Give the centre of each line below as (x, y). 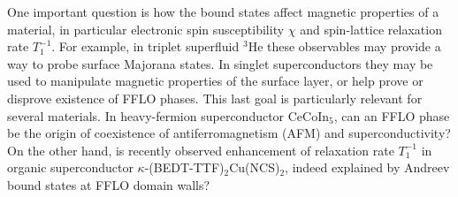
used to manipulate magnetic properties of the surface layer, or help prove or (215, 81)
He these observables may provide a (344, 46)
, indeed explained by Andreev (367, 167)
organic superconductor (70, 167)
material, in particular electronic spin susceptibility (146, 29)
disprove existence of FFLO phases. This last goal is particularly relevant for (215, 98)
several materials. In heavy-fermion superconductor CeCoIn (168, 115)
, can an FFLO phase (392, 115)
